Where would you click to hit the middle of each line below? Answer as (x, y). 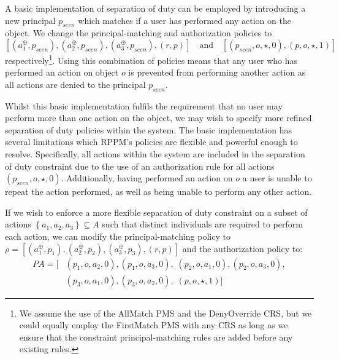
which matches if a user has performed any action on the (185, 20)
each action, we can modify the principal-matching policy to (118, 236)
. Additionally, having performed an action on (147, 178)
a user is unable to (277, 178)
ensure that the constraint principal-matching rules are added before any (156, 337)
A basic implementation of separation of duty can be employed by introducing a (155, 8)
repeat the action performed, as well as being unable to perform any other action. (158, 191)
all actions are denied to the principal (75, 84)
